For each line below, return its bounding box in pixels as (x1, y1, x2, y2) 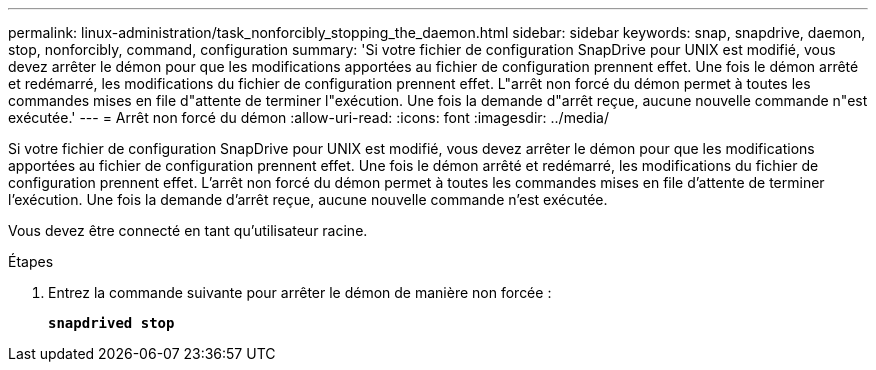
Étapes (8, 253, 54, 270)
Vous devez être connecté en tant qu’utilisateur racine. (8, 222, 368, 239)
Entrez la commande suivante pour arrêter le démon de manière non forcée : (48, 284, 552, 301)
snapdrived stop (48, 315, 175, 331)
